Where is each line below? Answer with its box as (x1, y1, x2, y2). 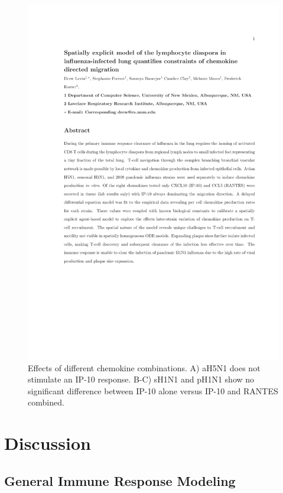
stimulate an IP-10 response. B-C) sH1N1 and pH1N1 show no (28, 373, 255, 385)
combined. (28, 396, 64, 408)
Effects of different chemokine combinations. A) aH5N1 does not (28, 361, 261, 374)
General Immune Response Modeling (4, 471, 236, 489)
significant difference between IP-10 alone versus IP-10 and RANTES (28, 384, 278, 397)
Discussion (4, 431, 91, 455)
